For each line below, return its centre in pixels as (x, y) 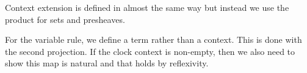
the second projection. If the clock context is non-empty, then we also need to (150, 51)
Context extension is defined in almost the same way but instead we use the (147, 7)
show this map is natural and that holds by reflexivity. (107, 63)
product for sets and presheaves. (65, 19)
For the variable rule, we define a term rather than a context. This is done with (153, 40)
